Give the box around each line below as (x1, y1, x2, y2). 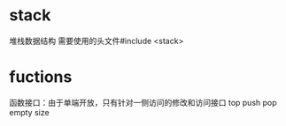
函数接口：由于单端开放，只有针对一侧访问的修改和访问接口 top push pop (9, 97, 277, 107)
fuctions (9, 67, 73, 87)
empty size (9, 107, 50, 117)
